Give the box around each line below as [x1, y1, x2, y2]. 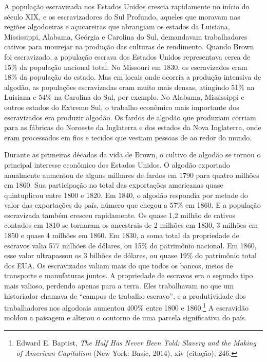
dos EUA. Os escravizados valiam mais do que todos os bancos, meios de [4, 260, 233, 270]
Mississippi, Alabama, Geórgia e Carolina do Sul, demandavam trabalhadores [4, 31, 247, 42]
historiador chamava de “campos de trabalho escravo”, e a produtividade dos [4, 290, 246, 301]
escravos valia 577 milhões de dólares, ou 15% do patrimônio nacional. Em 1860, [4, 240, 257, 250]
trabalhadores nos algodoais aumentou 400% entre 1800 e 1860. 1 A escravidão [4, 301, 249, 313]
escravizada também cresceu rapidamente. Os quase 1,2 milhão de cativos [4, 209, 235, 220]
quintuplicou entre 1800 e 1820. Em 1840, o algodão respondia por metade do [4, 189, 248, 200]
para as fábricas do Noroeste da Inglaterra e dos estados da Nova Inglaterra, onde [4, 122, 261, 133]
